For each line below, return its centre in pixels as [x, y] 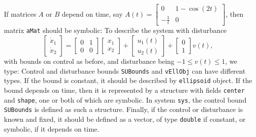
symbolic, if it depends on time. [52, 128]
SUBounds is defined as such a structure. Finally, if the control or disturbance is [124, 109]
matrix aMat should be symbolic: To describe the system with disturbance [115, 30]
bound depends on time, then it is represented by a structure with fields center [124, 90]
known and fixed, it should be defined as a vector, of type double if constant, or [125, 119]
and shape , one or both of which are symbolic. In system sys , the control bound [125, 99]
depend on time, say [92, 14]
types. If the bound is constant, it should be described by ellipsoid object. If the [128, 80]
